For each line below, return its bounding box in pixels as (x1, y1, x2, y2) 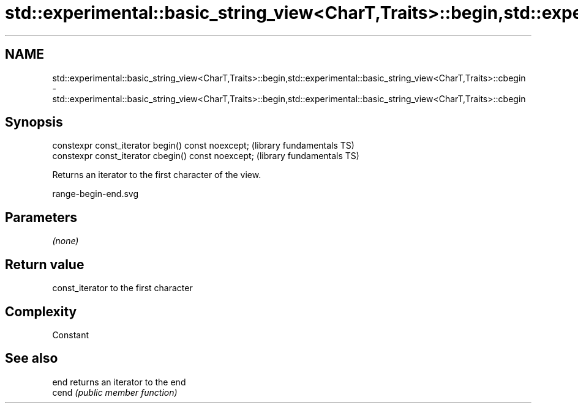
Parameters (5, 209, 77, 225)
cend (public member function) (52, 387, 178, 398)
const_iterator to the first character (52, 283, 193, 294)
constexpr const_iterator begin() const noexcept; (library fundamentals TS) (52, 140, 355, 151)
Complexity (5, 303, 77, 319)
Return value (5, 256, 84, 272)
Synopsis (5, 114, 63, 130)
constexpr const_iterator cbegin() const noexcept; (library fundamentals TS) (52, 150, 359, 161)
